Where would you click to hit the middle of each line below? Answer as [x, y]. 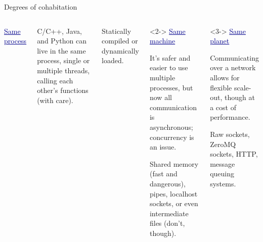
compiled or [120, 41]
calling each [55, 80]
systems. [223, 183]
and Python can [62, 41]
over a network [233, 67]
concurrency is [172, 137]
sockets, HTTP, [234, 154]
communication [173, 107]
